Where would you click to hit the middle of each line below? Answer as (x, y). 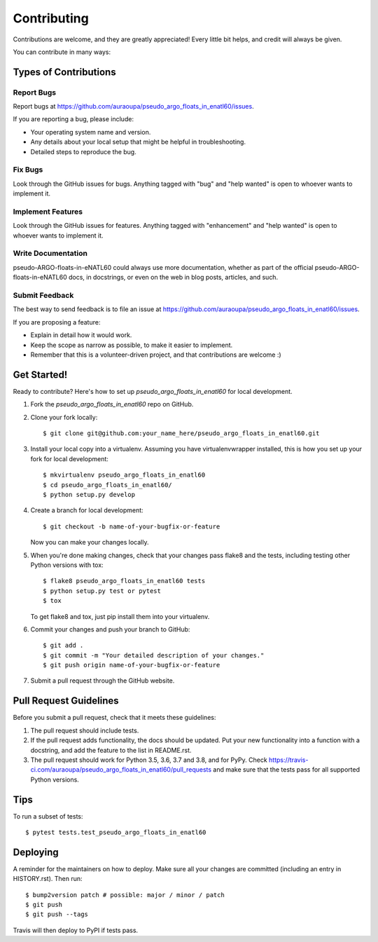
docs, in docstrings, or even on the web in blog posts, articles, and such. (173, 278)
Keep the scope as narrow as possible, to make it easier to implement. (132, 345)
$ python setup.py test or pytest (102, 591)
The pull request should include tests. (85, 730)
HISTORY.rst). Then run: (48, 879)
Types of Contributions (64, 72)
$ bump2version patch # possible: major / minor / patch (125, 895)
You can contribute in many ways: (62, 52)
